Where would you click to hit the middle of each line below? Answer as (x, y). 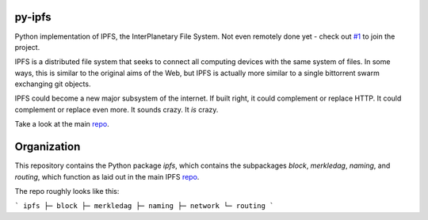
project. (27, 47)
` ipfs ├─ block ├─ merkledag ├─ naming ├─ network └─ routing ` (144, 206)
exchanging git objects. (53, 84)
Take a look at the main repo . (62, 124)
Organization (48, 147)
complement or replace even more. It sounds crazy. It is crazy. (117, 109)
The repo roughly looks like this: (67, 191)
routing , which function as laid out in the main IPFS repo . (107, 176)
